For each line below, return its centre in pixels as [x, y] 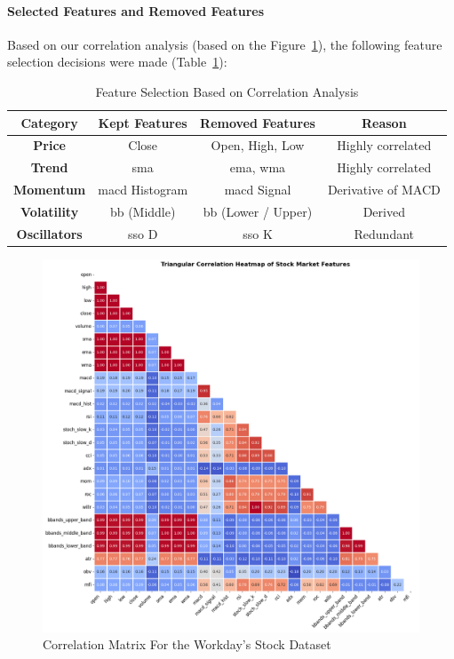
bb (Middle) [143, 211]
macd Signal [258, 190]
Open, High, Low [258, 145]
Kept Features [143, 122]
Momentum [50, 190]
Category [49, 122]
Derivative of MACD [384, 190]
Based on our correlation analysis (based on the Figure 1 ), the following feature [225, 44]
